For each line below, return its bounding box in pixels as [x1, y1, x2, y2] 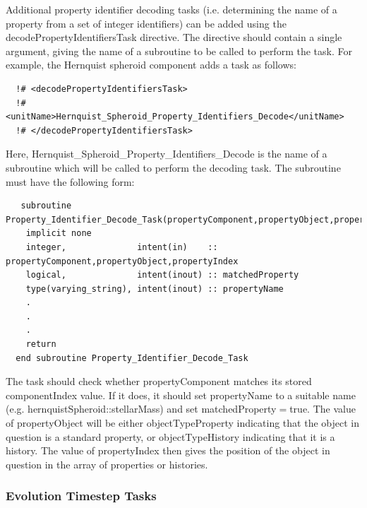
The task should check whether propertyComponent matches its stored [6, 374, 312, 389]
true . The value [289, 401, 356, 416]
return [25, 339, 56, 350]
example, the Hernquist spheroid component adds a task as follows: [6, 57, 296, 72]
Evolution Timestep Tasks [6, 487, 157, 504]
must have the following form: [6, 174, 135, 189]
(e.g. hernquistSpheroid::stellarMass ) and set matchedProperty [6, 401, 277, 416]
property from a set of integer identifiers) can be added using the [6, 16, 287, 30]
